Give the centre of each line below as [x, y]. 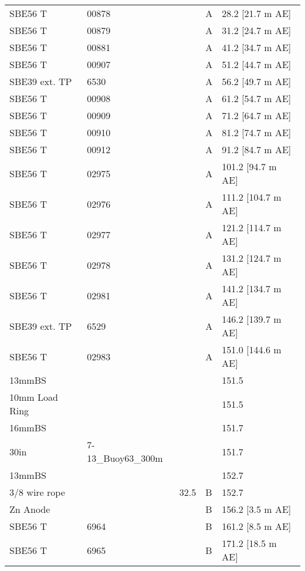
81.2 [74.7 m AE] [257, 132]
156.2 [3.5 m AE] [257, 509]
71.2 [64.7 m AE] [257, 115]
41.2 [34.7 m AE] [257, 47]
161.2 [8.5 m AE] [257, 526]
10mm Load [34, 397]
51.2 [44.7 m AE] [257, 64]
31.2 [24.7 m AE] [257, 30]
